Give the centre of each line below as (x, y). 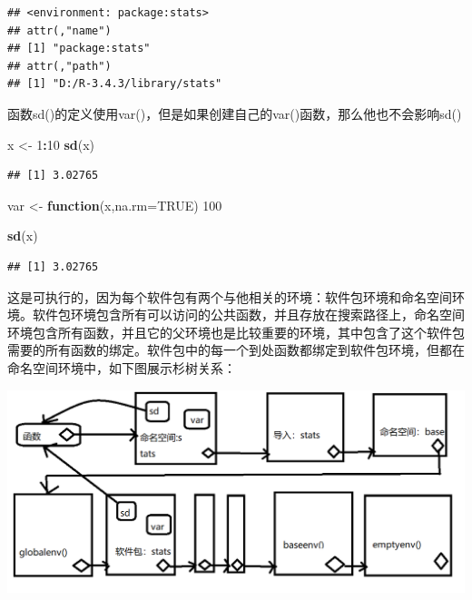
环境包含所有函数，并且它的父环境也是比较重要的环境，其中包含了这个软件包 (236, 332)
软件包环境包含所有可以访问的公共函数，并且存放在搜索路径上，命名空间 (248, 315)
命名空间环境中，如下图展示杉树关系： (122, 367)
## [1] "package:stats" (79, 49)
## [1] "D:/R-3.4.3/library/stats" (115, 84)
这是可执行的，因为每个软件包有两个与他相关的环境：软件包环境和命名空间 (230, 296)
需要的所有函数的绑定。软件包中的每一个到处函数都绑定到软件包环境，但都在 (236, 350)
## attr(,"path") (59, 66)
